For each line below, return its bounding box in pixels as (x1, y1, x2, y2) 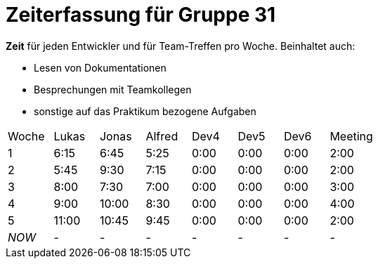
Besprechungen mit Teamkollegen (34, 83, 192, 95)
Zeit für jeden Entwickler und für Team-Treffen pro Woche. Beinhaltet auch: (6, 39, 356, 52)
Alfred (145, 128, 178, 143)
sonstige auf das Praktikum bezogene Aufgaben (34, 105, 256, 117)
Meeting (330, 128, 373, 143)
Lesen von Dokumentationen (34, 61, 167, 74)
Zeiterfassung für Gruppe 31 (6, 3, 276, 27)
